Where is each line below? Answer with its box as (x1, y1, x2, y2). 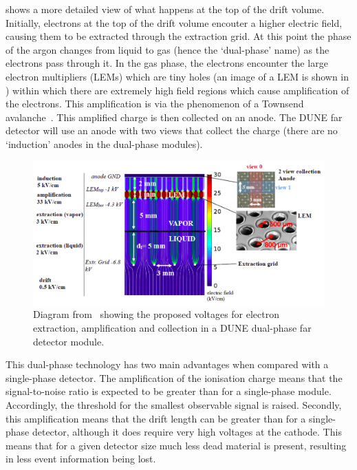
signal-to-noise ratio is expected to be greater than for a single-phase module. (6, 384, 332, 398)
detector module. (33, 334, 105, 348)
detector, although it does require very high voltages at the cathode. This (32, 425, 342, 439)
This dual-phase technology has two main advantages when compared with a (6, 357, 329, 372)
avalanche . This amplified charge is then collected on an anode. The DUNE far (6, 109, 343, 124)
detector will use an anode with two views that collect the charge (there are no (6, 123, 338, 138)
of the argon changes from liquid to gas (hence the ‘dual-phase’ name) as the (6, 42, 329, 56)
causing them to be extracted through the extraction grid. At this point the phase (6, 29, 351, 43)
